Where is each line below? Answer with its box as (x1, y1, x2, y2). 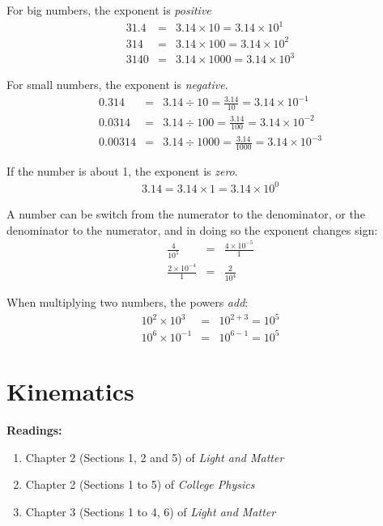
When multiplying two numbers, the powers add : (6, 294, 249, 311)
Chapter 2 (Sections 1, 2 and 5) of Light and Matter (25, 448, 284, 465)
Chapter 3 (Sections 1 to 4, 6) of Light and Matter (25, 503, 276, 520)
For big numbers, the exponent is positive (6, 2, 211, 18)
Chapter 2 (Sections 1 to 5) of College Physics (25, 476, 255, 493)
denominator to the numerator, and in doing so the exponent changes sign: (6, 221, 378, 238)
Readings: (6, 421, 62, 438)
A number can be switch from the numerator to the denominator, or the (6, 205, 365, 222)
